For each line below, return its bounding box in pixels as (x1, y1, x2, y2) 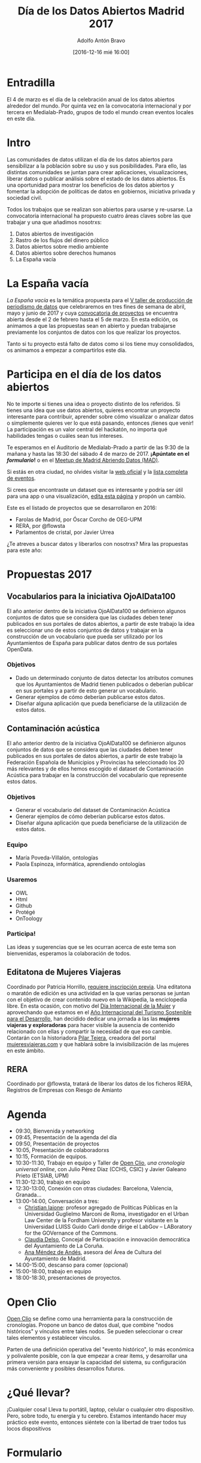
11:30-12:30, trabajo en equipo (15, 1178, 90, 1186)
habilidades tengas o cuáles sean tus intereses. (7, 432, 124, 439)
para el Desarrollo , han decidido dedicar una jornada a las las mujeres (7, 1015, 180, 1022)
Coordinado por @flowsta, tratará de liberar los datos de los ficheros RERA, (7, 1080, 193, 1088)
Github (15, 902, 32, 909)
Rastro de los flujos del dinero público (15, 236, 109, 244)
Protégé (15, 908, 35, 915)
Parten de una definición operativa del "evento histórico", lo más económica (7, 1346, 194, 1353)
